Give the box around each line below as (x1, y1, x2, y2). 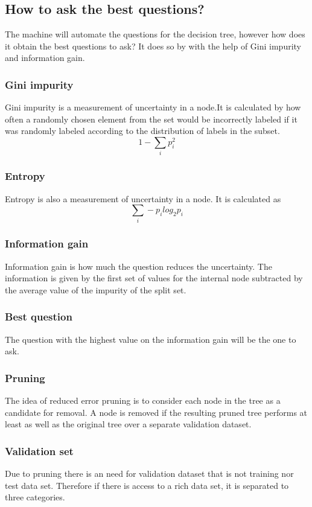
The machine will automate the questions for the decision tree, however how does (5, 28, 305, 40)
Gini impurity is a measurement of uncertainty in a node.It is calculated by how (5, 101, 301, 113)
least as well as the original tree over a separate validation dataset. (5, 418, 252, 430)
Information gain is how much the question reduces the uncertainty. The (5, 260, 272, 272)
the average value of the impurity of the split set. (5, 283, 186, 296)
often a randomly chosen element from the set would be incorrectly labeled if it (5, 112, 298, 125)
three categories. (5, 491, 65, 503)
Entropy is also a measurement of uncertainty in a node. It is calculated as (5, 192, 281, 205)
